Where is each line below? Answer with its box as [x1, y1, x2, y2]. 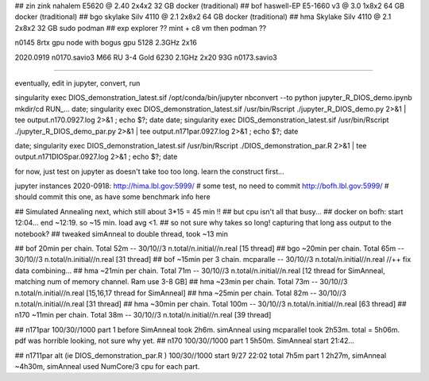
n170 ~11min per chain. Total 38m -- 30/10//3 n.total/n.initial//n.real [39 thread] [14, 310, 272, 320]
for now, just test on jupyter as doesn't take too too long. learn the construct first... [14, 167, 285, 176]
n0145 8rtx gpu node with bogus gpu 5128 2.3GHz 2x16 [14, 38, 198, 48]
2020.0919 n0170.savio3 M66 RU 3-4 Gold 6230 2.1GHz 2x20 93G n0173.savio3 [14, 52, 277, 62]
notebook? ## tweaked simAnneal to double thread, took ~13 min [14, 229, 229, 238]
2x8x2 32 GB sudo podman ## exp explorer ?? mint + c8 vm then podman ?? [14, 23, 266, 33]
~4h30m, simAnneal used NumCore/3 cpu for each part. [14, 361, 200, 371]
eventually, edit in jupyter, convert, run [14, 78, 141, 87]
